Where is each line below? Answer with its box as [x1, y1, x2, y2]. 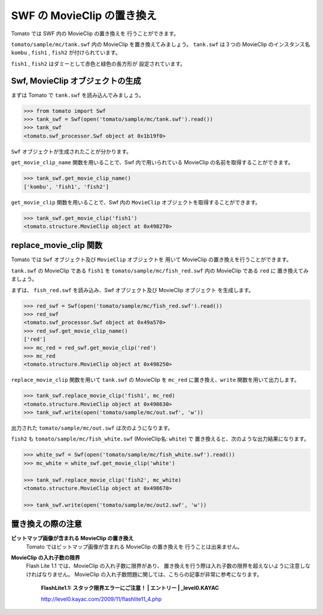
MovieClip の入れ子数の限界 [11, 554, 80, 561]
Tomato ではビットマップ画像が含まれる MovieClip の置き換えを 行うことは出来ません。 [26, 543, 243, 550]
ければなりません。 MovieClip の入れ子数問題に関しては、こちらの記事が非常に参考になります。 [26, 571, 263, 578]
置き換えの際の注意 [11, 519, 82, 529]
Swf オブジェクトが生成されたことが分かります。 [11, 148, 132, 155]
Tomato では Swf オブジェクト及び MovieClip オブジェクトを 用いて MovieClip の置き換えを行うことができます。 [11, 256, 292, 263]
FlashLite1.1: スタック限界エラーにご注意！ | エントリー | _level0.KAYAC [41, 585, 220, 592]
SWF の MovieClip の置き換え [11, 9, 157, 22]
